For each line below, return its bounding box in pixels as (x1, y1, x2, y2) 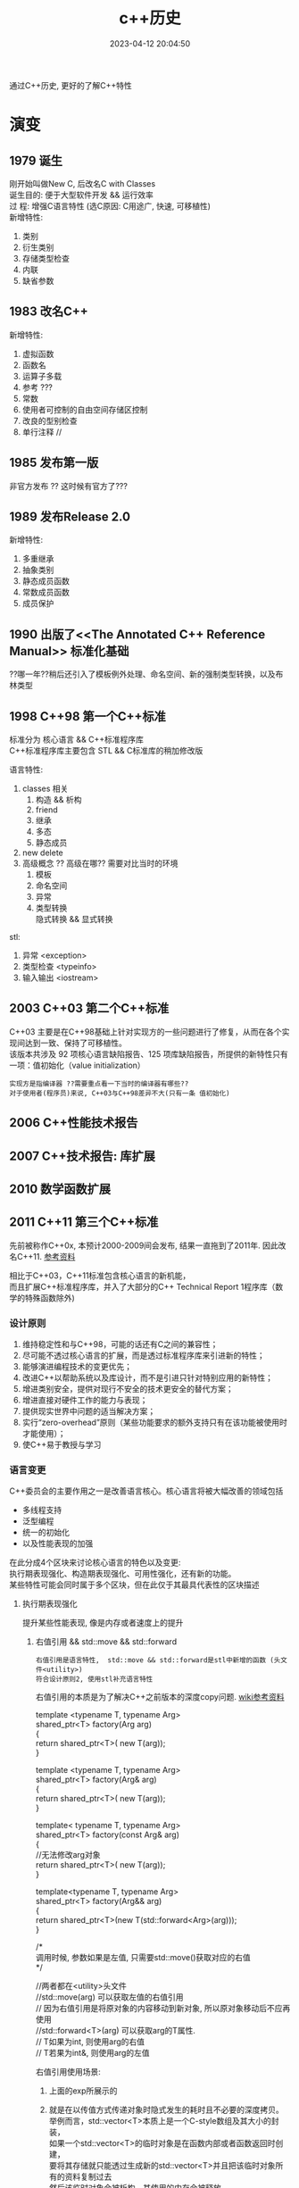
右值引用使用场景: (35, 2067, 101, 2077)
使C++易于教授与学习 (21, 1439, 102, 1451)
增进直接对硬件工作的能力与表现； (21, 1394, 148, 1406)
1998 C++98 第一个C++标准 (9, 709, 167, 724)
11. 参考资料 (32, 1251, 76, 1261)
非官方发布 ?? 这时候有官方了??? (9, 480, 128, 491)
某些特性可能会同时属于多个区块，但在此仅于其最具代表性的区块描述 (9, 1579, 260, 1590)
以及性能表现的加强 (21, 1538, 94, 1549)
